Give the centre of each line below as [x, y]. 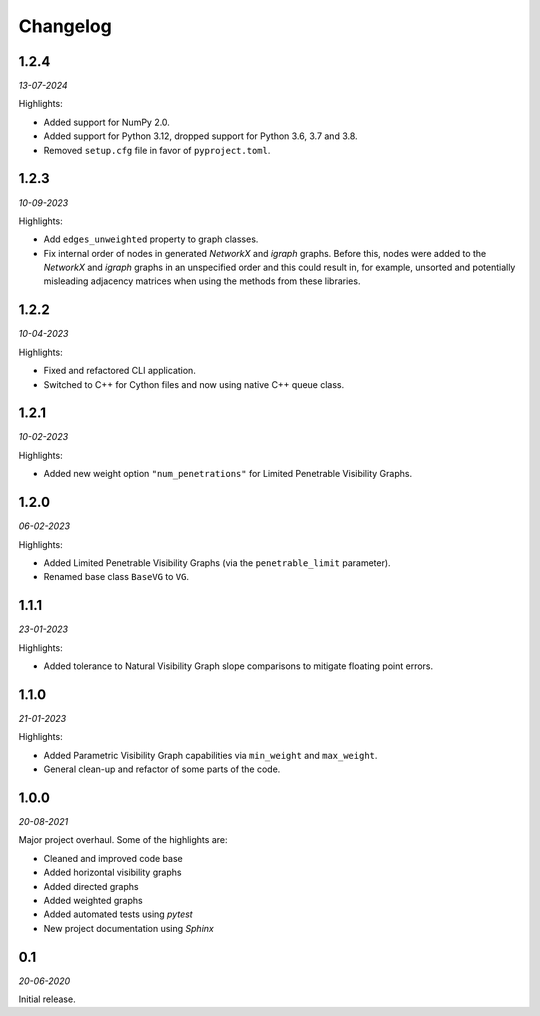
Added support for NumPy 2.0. [106, 122]
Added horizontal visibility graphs [112, 872]
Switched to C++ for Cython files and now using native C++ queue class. [194, 384]
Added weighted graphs [93, 900]
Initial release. [47, 999]
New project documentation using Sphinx [128, 928]
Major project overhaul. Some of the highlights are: [123, 840]
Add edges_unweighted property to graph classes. [151, 239]
